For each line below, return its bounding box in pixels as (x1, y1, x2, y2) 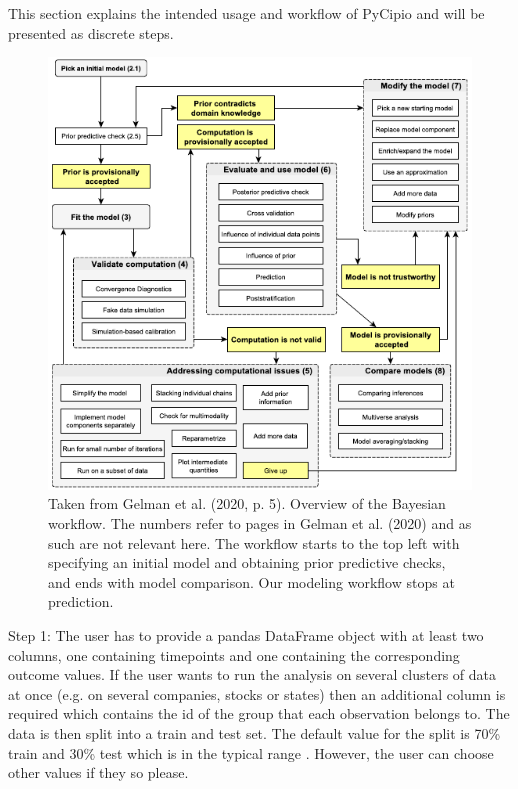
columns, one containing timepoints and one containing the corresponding (8, 644, 460, 665)
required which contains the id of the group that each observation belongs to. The (8, 703, 510, 724)
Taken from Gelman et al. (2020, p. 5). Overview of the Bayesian (48, 493, 446, 514)
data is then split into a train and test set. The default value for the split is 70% (8, 722, 501, 743)
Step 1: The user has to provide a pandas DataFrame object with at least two (8, 624, 484, 645)
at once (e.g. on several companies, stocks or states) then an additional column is (8, 683, 506, 704)
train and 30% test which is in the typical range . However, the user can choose (8, 742, 494, 763)
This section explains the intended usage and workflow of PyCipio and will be (8, 3, 485, 23)
